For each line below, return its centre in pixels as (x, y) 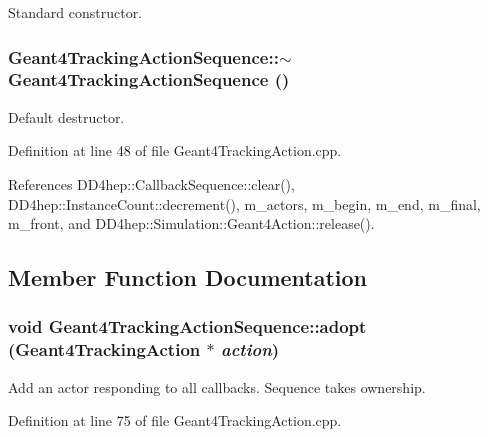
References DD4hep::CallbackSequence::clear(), (151, 183)
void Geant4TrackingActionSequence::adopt (187, 326)
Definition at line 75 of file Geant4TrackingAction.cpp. (175, 420)
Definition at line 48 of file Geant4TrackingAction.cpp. (175, 150)
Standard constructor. (75, 12)
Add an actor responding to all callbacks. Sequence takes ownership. (217, 386)
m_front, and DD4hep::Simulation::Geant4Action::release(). (191, 223)
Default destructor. (66, 116)
